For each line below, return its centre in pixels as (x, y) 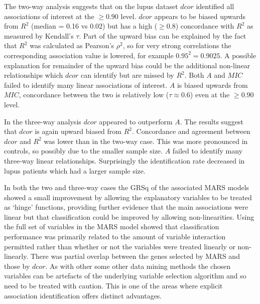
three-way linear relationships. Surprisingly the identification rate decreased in (124, 160)
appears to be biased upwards (200, 16)
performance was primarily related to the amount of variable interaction (115, 237)
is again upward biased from (78, 131)
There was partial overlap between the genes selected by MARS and (135, 256)
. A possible (238, 55)
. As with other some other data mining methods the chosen (138, 266)
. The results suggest (212, 121)
